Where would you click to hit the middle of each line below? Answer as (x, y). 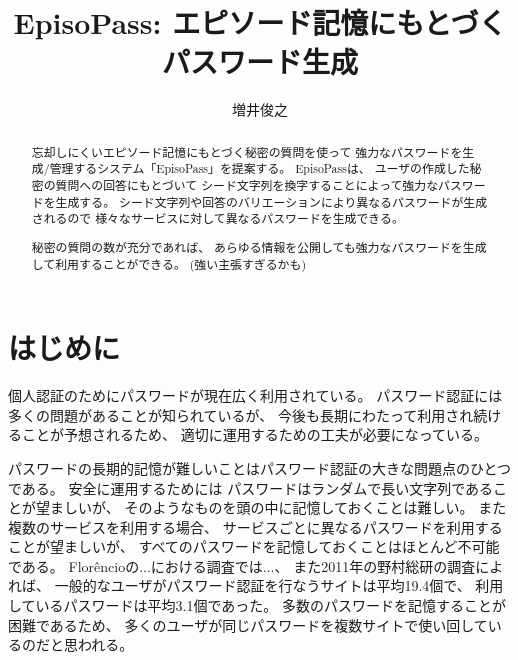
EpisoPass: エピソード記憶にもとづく (260, 22)
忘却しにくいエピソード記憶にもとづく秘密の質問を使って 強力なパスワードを (247, 151)
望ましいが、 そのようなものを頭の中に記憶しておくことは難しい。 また (271, 507)
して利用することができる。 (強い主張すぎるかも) (169, 263)
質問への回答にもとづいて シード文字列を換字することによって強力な (247, 185)
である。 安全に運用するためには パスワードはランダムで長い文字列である (251, 487)
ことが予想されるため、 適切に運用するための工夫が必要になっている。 (254, 434)
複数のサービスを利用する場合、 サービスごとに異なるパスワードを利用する (255, 526)
